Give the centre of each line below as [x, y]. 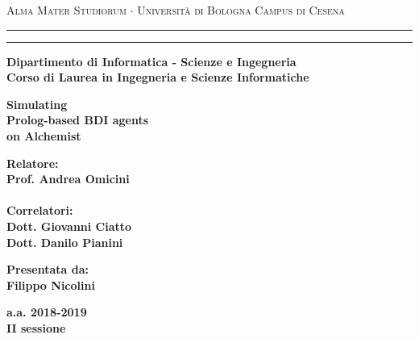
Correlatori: [40, 210]
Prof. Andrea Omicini [68, 179]
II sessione [36, 327]
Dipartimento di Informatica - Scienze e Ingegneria [151, 61]
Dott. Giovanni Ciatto [69, 226]
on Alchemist [44, 135]
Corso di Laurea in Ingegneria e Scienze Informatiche [158, 77]
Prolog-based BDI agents [78, 120]
